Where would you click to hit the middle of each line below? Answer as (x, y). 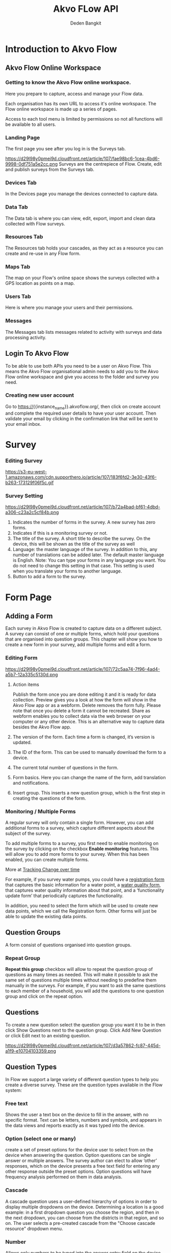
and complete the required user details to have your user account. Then (81, 413)
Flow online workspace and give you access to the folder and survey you (82, 377)
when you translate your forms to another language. (67, 571)
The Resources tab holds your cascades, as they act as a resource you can (84, 248)
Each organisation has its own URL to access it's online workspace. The (81, 103)
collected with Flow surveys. (35, 223)
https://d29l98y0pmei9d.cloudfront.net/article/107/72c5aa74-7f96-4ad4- (83, 669)
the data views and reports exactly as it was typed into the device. (75, 1126)
